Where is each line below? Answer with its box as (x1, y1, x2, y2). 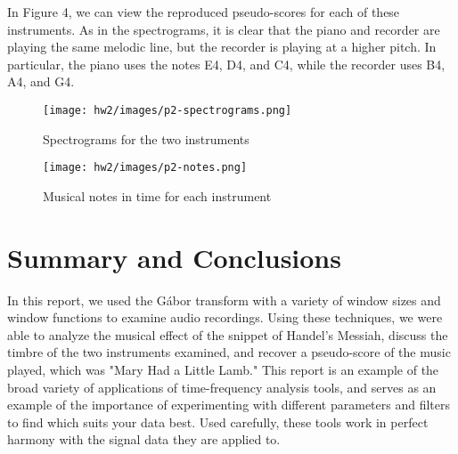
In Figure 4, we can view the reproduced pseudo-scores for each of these (7, 3, 400, 20)
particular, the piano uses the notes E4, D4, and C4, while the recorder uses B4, (7, 54, 446, 73)
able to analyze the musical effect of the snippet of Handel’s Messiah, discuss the (7, 325, 448, 344)
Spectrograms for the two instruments (43, 129, 249, 148)
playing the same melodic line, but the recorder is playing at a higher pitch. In (7, 37, 437, 56)
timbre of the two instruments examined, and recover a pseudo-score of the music (7, 343, 451, 361)
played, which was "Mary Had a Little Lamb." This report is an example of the (7, 360, 439, 378)
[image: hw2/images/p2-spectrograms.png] (43, 103, 292, 117)
